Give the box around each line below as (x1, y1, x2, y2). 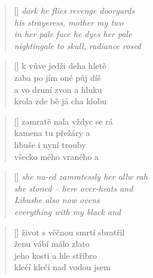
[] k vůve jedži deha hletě (14, 59, 106, 72)
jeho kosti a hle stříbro (14, 249, 97, 261)
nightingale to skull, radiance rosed (14, 39, 142, 52)
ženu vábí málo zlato (14, 237, 90, 250)
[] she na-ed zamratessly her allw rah (14, 170, 148, 183)
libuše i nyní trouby (14, 138, 86, 150)
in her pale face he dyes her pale (14, 28, 132, 40)
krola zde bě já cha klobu (14, 95, 107, 107)
